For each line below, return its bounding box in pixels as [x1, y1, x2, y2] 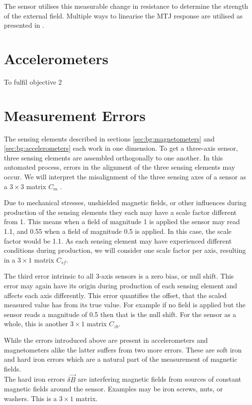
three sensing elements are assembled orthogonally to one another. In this [4, 152, 223, 162]
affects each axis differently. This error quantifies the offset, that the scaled [4, 290, 227, 300]
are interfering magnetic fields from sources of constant [77, 374, 241, 384]
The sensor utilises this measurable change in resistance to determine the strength [4, 1, 249, 11]
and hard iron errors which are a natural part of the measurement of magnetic [4, 354, 237, 364]
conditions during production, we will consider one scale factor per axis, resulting [4, 245, 246, 255]
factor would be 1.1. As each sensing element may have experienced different [4, 235, 232, 246]
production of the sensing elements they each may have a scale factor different [4, 207, 237, 217]
